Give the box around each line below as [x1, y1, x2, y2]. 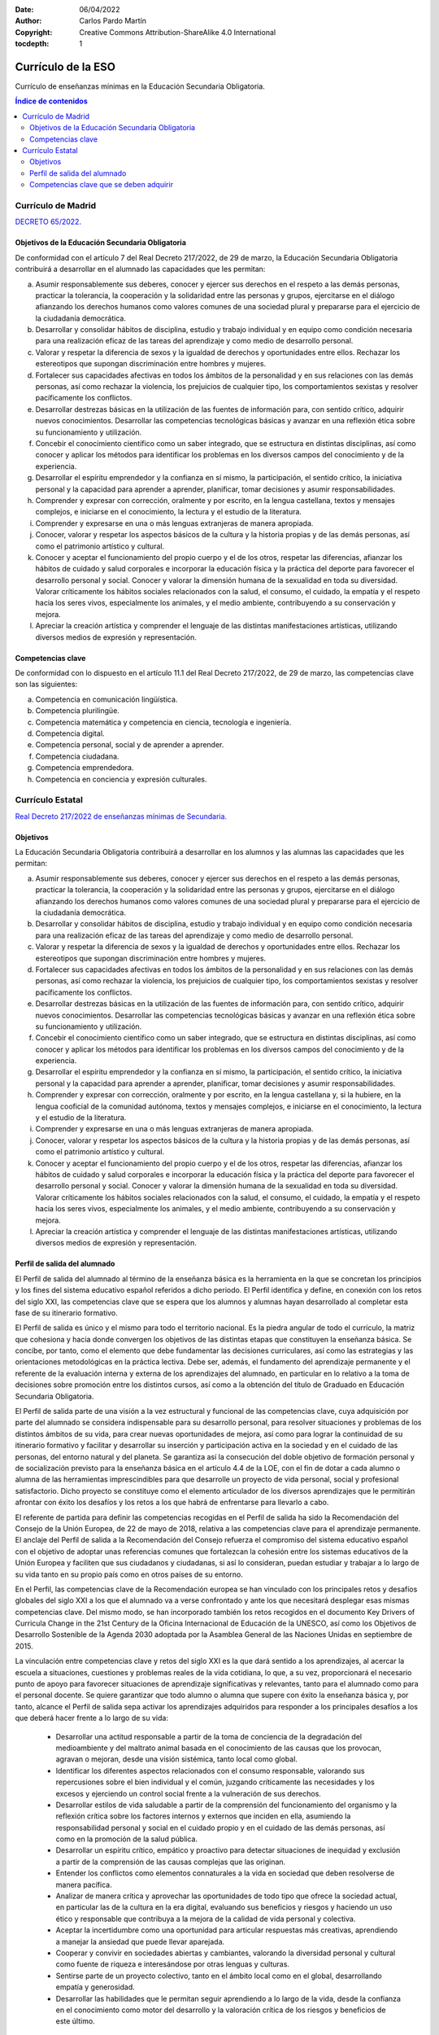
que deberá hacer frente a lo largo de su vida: [15, 1713, 168, 1723]
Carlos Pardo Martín [79, 16, 146, 26]
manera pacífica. [55, 1880, 113, 1889]
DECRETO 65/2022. [15, 217, 81, 227]
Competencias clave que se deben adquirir [29, 180, 174, 190]
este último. [55, 2016, 95, 2026]
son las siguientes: [15, 680, 78, 689]
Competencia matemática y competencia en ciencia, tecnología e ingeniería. [35, 717, 292, 727]
